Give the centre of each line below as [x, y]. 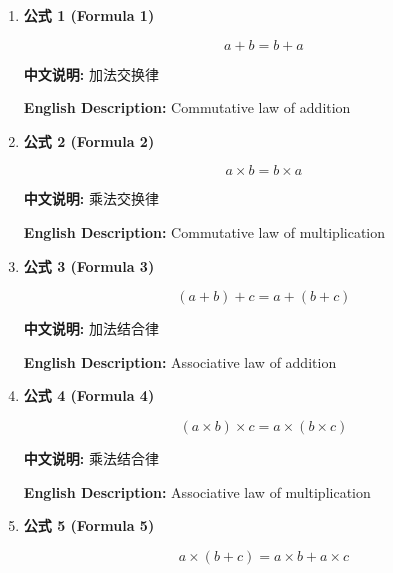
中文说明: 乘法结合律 [91, 457]
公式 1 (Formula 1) [89, 15]
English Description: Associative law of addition [180, 361]
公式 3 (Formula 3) [89, 265]
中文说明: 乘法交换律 [91, 198]
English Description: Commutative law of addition [187, 107]
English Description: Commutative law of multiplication [204, 231]
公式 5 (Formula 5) [89, 525]
